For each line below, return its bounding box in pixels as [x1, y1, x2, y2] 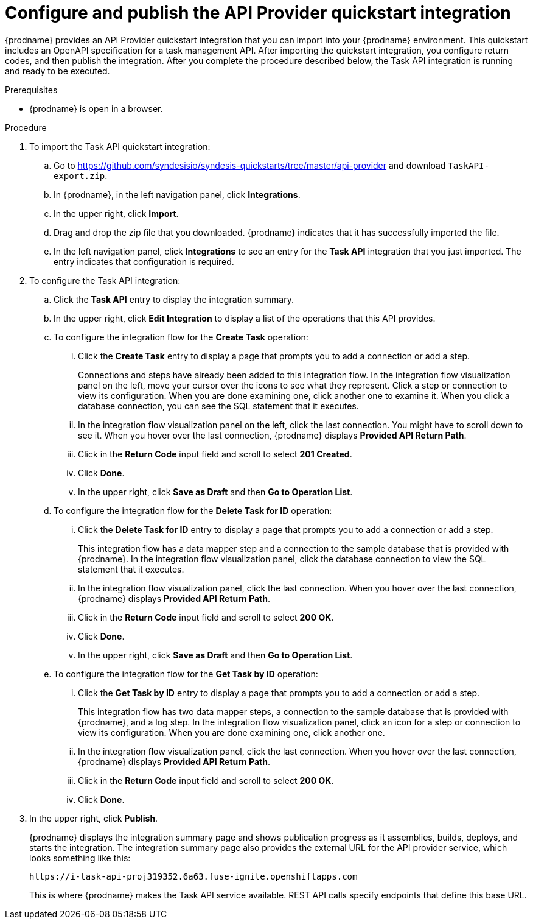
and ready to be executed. [5, 65, 110, 76]
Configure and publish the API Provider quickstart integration [5, 2, 511, 23]
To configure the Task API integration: [29, 275, 181, 286]
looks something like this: [29, 852, 131, 863]
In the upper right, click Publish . [29, 813, 158, 823]
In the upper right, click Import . [54, 208, 179, 219]
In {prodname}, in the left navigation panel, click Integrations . [54, 189, 301, 200]
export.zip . [54, 170, 108, 181]
